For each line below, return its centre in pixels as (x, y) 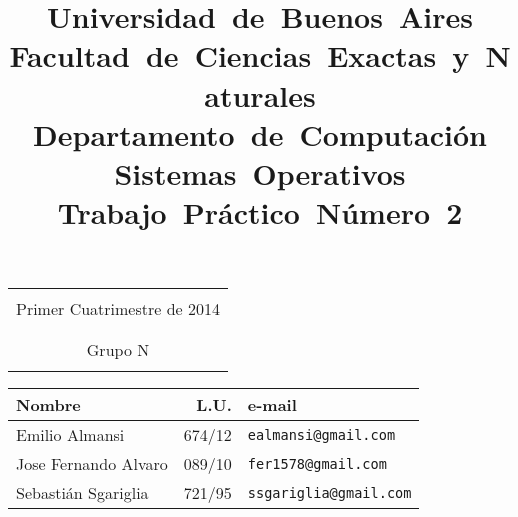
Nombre (48, 405)
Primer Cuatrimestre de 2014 (118, 309)
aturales (260, 94)
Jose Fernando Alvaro (92, 464)
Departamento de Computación (260, 133)
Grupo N (118, 350)
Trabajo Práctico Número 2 (260, 212)
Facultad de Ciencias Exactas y (239, 55)
